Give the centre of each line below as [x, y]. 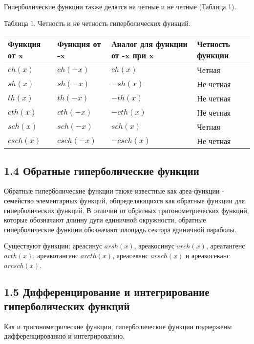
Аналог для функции [149, 44]
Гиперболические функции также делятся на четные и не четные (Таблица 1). [120, 6]
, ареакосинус [154, 246]
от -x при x [132, 55]
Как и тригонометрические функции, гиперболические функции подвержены [118, 326]
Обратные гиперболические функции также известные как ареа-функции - [114, 191]
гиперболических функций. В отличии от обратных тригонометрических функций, [127, 210]
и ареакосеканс [208, 255]
